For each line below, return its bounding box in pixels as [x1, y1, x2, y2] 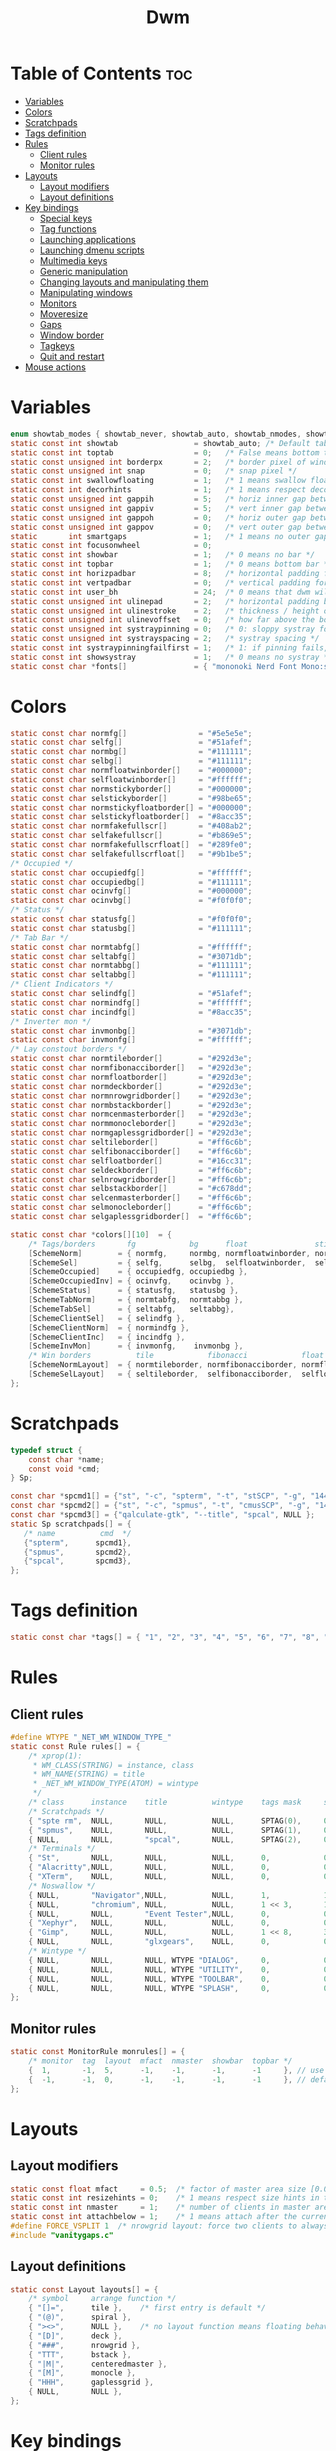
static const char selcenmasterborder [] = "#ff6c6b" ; [10, 1193, 253, 1203]
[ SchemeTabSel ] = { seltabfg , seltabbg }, [28, 1304, 235, 1314]
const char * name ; [28, 1454, 105, 1465]
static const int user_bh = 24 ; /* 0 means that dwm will [10, 587, 333, 597]
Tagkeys [39, 339, 75, 351]
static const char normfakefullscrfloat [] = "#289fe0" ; [10, 840, 253, 850]
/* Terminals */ [28, 1844, 97, 1854]
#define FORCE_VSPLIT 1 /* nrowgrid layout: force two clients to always [10, 2221, 329, 2231]
